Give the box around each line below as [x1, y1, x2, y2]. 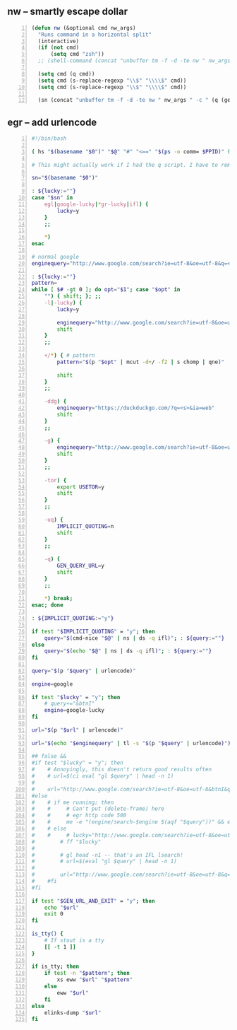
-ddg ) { [44, 398, 67, 405]
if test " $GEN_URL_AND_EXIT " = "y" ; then [31, 897, 155, 904]
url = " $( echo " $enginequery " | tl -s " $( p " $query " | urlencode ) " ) [31, 739, 231, 747]
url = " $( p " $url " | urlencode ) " [31, 726, 123, 734]
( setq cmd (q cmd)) [37, 70, 95, 77]
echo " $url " [44, 904, 80, 911]
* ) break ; [44, 595, 73, 602]
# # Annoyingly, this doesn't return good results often [31, 766, 212, 773]
